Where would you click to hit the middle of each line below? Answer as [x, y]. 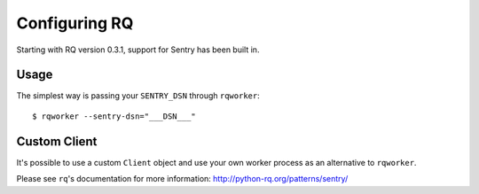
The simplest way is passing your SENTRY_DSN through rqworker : [138, 96]
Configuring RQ [75, 23]
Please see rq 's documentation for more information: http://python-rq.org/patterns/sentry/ [182, 179]
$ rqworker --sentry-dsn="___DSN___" [114, 116]
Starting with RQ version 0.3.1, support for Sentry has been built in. [138, 50]
